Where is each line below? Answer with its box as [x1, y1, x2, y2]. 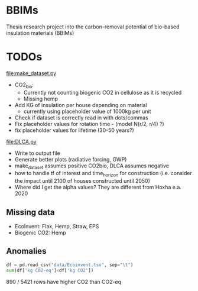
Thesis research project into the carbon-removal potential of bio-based [6, 23, 180, 30]
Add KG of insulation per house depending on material [14, 101, 147, 108]
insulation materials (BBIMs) [6, 29, 74, 36]
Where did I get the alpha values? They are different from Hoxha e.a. [14, 184, 182, 191]
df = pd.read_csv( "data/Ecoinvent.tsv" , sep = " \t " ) [6, 261, 134, 268]
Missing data [6, 207, 55, 217]
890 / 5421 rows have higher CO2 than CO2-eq [6, 278, 122, 285]
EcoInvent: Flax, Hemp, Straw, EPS [14, 223, 99, 230]
